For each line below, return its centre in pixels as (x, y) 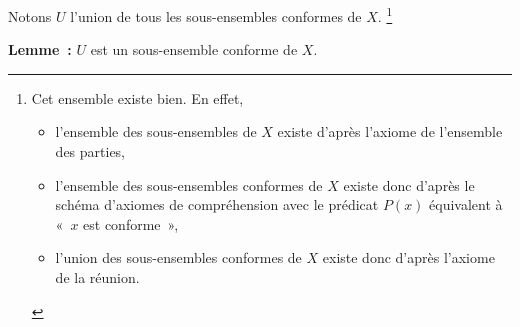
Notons (30, 15)
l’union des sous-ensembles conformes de (178, 257)
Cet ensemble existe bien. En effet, (137, 97)
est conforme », (131, 223)
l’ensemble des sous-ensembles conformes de (189, 184)
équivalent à (466, 204)
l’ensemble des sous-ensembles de (156, 131)
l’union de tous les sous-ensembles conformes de (216, 15)
